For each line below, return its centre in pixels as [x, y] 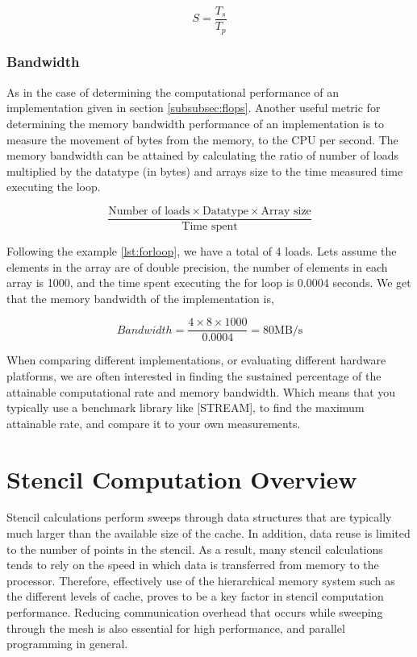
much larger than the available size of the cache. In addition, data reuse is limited [208, 533]
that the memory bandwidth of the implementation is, [140, 298]
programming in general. [67, 644]
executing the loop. [54, 187]
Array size [286, 211]
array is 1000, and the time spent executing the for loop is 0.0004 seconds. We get [209, 283]
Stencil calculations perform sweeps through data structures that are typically [199, 517]
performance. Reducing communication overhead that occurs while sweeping [195, 612]
